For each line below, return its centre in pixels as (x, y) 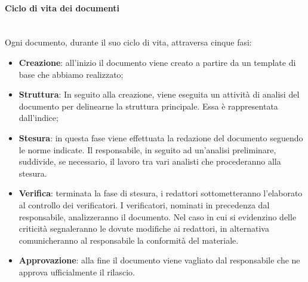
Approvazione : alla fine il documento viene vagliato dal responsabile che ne (159, 260)
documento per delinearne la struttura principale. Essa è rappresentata (148, 106)
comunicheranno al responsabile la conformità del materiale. (129, 240)
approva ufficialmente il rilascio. (77, 272)
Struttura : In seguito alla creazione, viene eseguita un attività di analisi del (159, 94)
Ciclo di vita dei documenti (62, 7)
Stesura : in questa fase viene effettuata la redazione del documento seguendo (161, 137)
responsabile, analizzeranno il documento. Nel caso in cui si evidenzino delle (158, 216)
